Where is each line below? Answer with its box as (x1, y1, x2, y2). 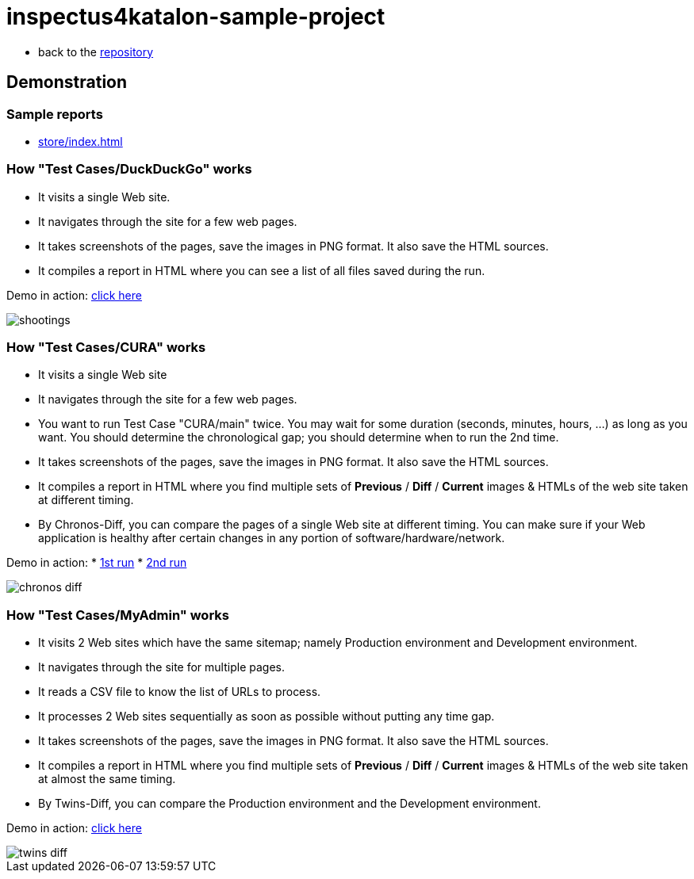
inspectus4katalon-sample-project (6, 3, 385, 30)
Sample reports (6, 105, 103, 122)
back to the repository (38, 44, 154, 59)
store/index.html (38, 134, 123, 148)
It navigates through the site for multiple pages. (38, 660, 285, 675)
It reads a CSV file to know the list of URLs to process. (38, 685, 321, 699)
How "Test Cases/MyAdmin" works (6, 606, 229, 623)
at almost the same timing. (38, 772, 176, 786)
